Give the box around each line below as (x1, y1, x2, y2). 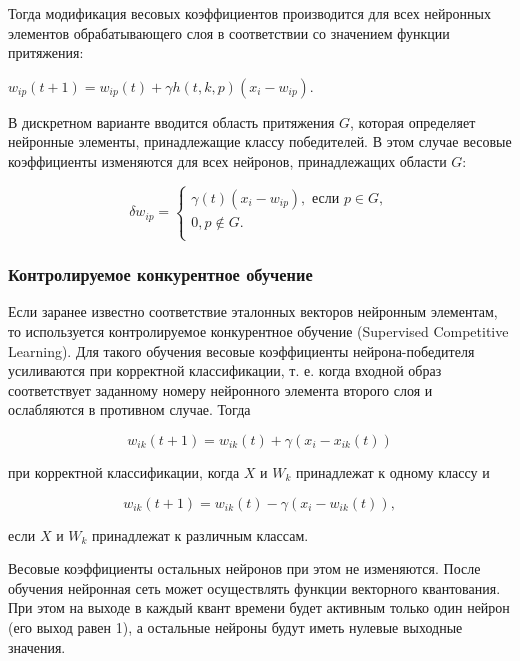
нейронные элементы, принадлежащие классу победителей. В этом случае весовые (8, 131, 512, 152)
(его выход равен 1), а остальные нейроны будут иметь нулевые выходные (8, 616, 463, 637)
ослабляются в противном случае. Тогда (8, 399, 251, 420)
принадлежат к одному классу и (295, 461, 490, 482)
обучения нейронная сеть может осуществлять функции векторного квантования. (8, 577, 501, 598)
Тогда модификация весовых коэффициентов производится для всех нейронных (8, 3, 491, 23)
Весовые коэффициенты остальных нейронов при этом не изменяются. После (8, 558, 481, 579)
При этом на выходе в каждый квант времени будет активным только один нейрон (8, 597, 510, 618)
